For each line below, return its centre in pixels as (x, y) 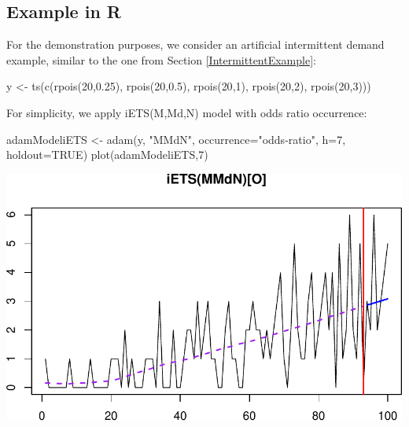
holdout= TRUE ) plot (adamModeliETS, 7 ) (107, 155)
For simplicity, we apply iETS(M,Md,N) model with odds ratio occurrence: (187, 112)
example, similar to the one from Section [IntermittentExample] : (161, 59)
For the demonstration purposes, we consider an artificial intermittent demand (195, 44)
